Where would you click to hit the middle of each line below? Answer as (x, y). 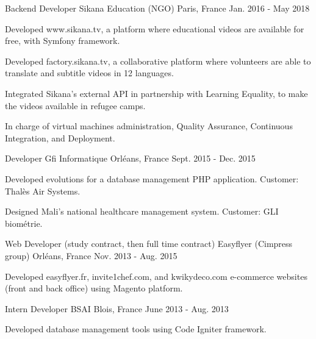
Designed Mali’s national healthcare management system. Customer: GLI (142, 211)
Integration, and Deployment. (60, 137)
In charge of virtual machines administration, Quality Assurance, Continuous (149, 126)
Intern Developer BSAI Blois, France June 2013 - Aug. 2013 (117, 308)
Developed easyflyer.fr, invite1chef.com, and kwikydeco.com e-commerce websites (156, 276)
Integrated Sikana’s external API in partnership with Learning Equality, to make (156, 93)
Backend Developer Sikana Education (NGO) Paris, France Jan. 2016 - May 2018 (157, 8)
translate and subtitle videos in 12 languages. (89, 73)
